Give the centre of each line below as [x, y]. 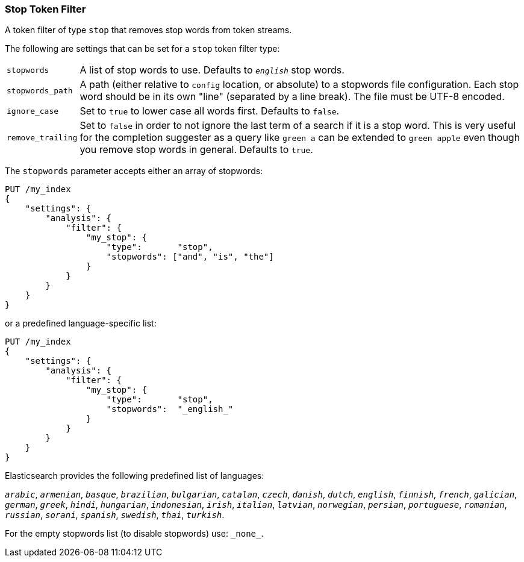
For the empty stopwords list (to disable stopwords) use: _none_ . [134, 534]
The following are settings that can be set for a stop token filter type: [142, 49]
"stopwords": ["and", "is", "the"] [190, 257]
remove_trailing [42, 137]
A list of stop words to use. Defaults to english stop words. [212, 70]
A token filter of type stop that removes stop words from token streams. [148, 30]
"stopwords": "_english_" [170, 409]
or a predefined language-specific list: [81, 323]
